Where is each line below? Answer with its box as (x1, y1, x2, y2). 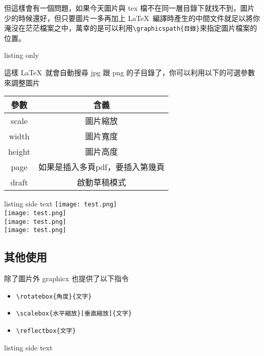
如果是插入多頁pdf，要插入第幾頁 (38, 161, 165, 173)
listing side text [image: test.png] (4, 198, 117, 209)
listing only (4, 50, 39, 60)
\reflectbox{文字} (16, 327, 76, 334)
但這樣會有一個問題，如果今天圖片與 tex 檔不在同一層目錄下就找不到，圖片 (4, 3, 255, 13)
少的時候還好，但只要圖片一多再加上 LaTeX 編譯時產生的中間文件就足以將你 (4, 12, 260, 23)
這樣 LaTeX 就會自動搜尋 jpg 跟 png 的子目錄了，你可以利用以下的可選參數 (4, 67, 255, 78)
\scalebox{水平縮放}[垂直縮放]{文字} (16, 310, 132, 318)
